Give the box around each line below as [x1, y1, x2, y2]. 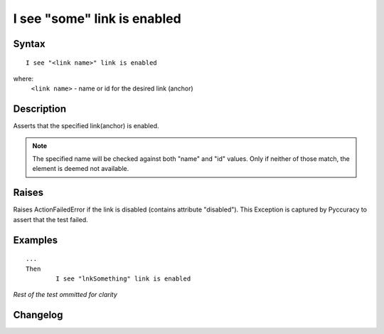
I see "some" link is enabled [13, 11, 181, 26]
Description [13, 103, 67, 115]
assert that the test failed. [13, 215, 88, 224]
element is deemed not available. [32, 165, 129, 173]
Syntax [13, 38, 46, 50]
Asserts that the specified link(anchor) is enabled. [13, 122, 159, 130]
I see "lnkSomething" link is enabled [55, 274, 191, 283]
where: [13, 74, 34, 83]
